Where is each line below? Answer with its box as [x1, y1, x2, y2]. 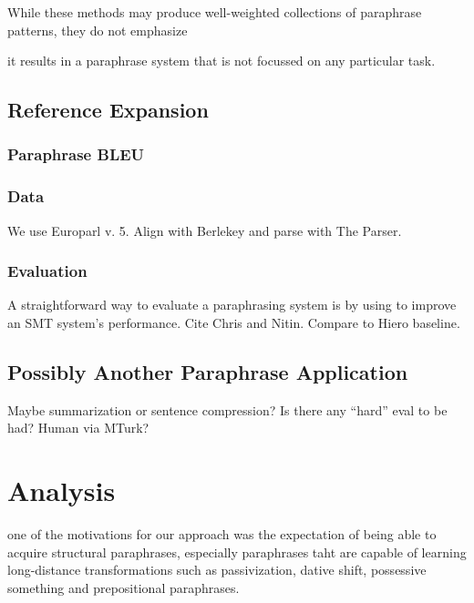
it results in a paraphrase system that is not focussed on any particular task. [7, 51, 436, 70]
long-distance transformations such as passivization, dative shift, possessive [7, 560, 427, 579]
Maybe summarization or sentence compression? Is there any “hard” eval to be [7, 400, 448, 419]
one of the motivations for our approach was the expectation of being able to [7, 525, 437, 544]
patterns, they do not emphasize [7, 20, 188, 39]
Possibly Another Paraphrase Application [7, 358, 408, 386]
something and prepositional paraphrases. [7, 577, 240, 597]
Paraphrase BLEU [7, 143, 145, 166]
